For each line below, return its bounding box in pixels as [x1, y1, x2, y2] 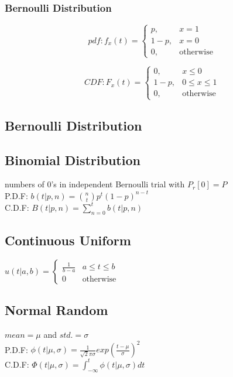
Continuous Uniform [5, 231, 131, 249]
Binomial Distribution [5, 150, 141, 169]
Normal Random [5, 301, 108, 319]
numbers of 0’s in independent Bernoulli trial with [5, 178, 185, 190]
